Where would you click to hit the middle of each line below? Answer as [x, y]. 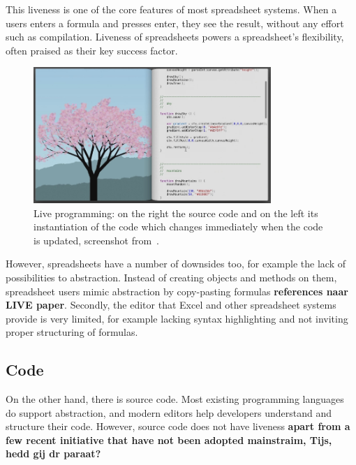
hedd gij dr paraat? [53, 453]
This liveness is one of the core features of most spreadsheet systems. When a [171, 9]
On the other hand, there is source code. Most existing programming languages [175, 399]
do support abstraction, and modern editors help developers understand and [169, 412]
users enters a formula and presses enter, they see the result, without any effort [175, 23]
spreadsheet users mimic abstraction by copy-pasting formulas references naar [177, 291]
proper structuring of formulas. [72, 332]
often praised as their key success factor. [92, 50]
